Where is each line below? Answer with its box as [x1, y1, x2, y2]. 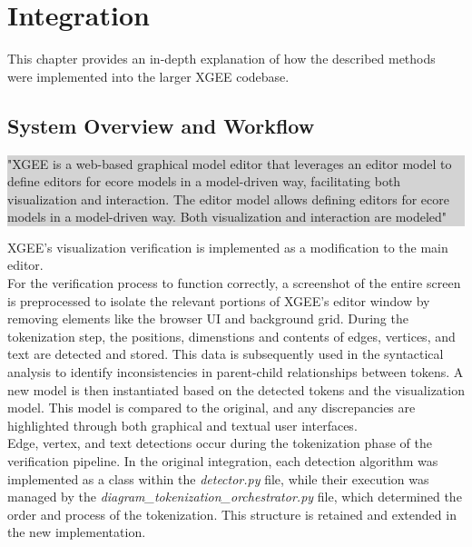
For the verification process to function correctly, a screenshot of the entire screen [7, 273, 461, 293]
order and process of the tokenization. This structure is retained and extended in [7, 504, 457, 523]
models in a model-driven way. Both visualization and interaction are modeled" [7, 207, 447, 226]
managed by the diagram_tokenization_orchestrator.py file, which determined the [7, 487, 462, 506]
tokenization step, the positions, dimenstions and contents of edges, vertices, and [7, 326, 456, 345]
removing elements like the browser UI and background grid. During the [7, 309, 408, 328]
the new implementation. [7, 522, 146, 542]
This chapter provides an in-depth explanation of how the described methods [7, 49, 436, 68]
